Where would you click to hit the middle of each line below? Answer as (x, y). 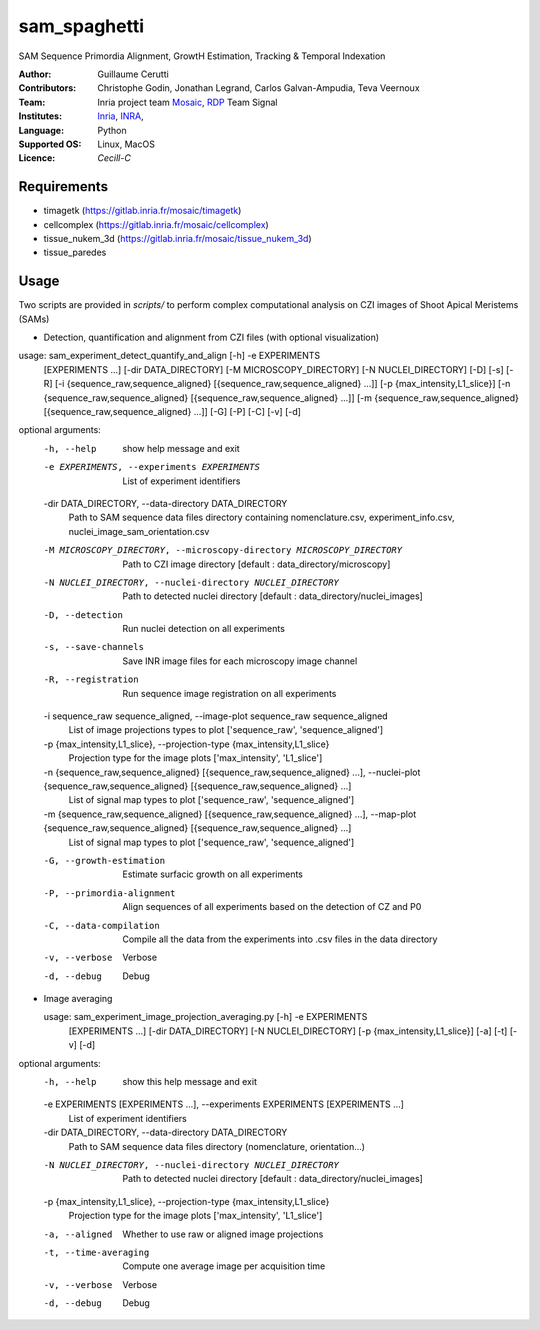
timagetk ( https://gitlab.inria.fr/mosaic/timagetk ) (142, 211)
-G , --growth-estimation (104, 860)
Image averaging (78, 999)
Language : (41, 130)
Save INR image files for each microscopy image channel (240, 661)
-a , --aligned (78, 1234)
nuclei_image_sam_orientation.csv (139, 531)
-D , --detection (83, 614)
